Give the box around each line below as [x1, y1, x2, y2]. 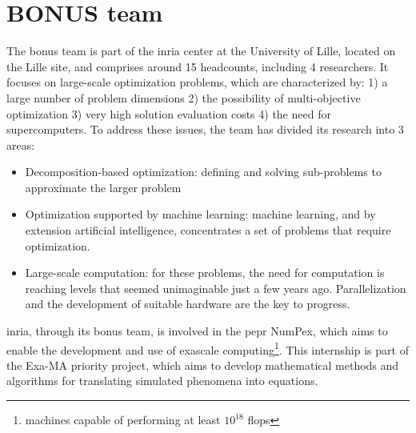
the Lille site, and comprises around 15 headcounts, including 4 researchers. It [6, 58, 389, 74]
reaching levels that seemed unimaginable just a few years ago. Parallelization [25, 279, 406, 296]
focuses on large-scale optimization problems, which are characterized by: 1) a [6, 74, 388, 90]
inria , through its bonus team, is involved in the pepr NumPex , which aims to [6, 323, 388, 339]
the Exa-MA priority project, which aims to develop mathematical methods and [6, 356, 399, 373]
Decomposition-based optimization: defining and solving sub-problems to [25, 163, 382, 180]
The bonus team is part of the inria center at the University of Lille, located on [6, 42, 396, 59]
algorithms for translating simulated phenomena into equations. [6, 372, 318, 389]
